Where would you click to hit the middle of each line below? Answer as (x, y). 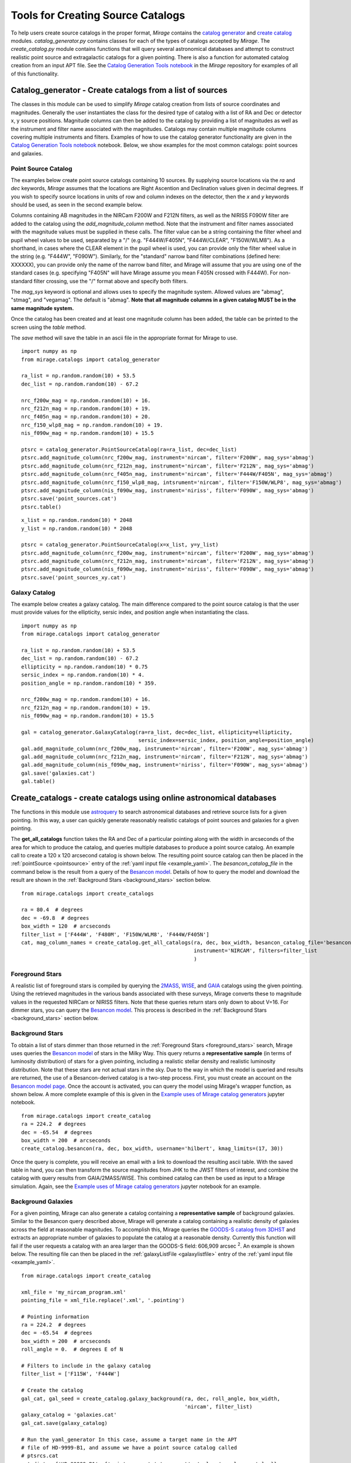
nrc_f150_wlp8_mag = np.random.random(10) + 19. (92, 425)
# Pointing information (55, 1316)
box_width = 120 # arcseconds (66, 926)
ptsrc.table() (41, 507)
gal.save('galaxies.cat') (58, 773)
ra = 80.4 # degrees (52, 910)
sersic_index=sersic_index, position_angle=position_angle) (226, 741)
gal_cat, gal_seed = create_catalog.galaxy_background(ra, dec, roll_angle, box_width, (151, 1398)
